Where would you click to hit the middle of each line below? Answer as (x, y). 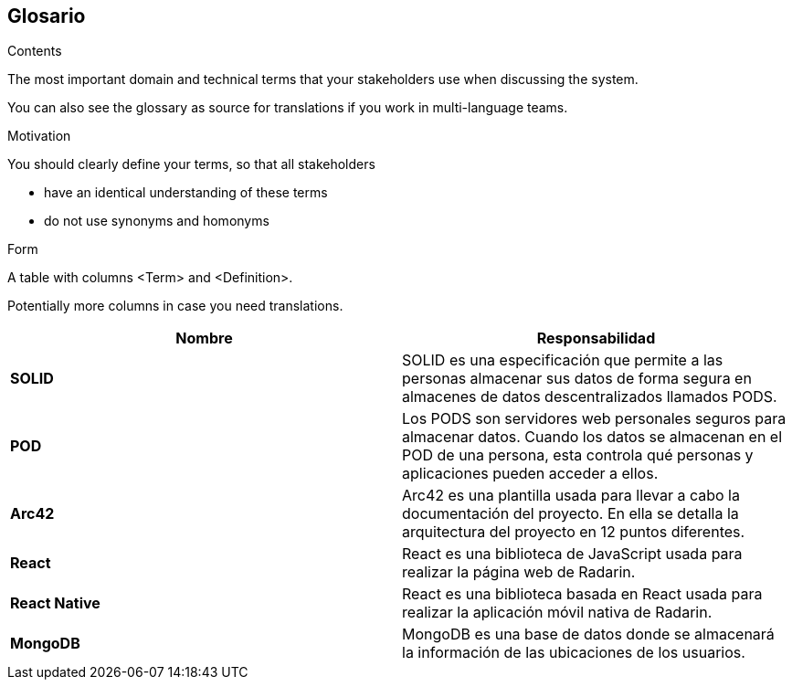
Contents (35, 51)
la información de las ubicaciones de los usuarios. (574, 653)
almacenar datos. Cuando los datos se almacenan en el (592, 437)
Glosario (47, 16)
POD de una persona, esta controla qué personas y (578, 455)
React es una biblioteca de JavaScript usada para (572, 554)
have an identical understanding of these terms (186, 193)
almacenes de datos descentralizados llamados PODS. (590, 397)
